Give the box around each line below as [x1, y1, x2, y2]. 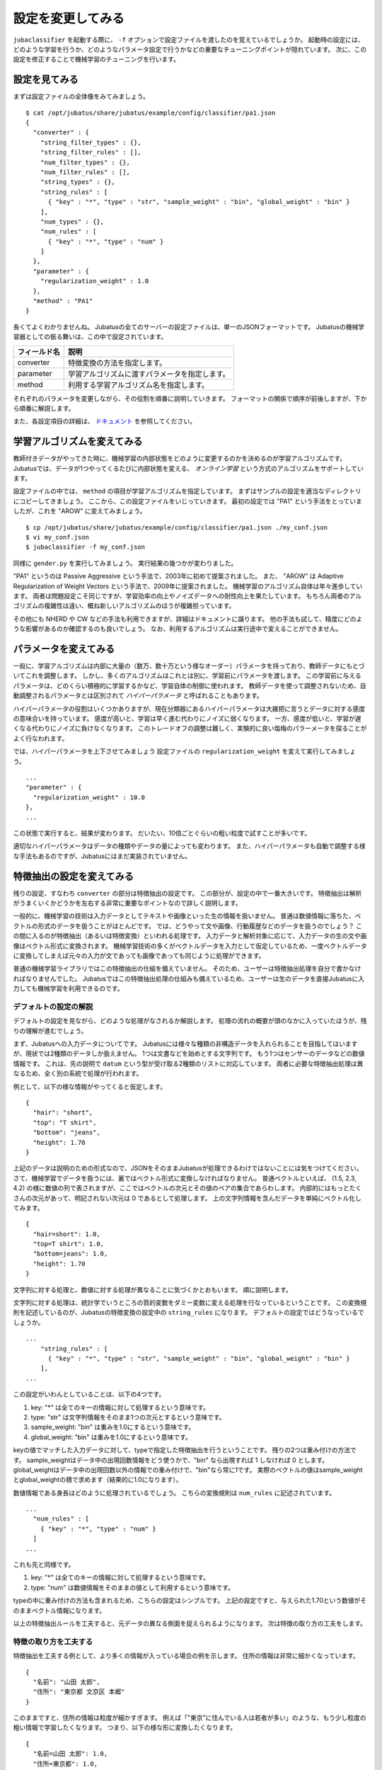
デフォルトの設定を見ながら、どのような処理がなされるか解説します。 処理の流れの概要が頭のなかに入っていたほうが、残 [13, 1017, 367, 1025]
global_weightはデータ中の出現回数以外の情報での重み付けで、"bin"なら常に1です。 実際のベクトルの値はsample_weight [13, 1466, 364, 1474]
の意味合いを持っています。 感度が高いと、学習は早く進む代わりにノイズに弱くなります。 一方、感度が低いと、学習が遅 [13, 714, 361, 723]
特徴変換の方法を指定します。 [67, 358, 167, 367]
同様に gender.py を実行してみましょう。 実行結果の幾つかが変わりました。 [13, 559, 238, 567]
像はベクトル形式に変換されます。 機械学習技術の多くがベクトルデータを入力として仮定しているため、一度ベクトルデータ [13, 942, 367, 950]
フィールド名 [17, 347, 60, 357]
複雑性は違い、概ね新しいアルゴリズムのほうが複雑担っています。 [43, 602, 236, 610]
